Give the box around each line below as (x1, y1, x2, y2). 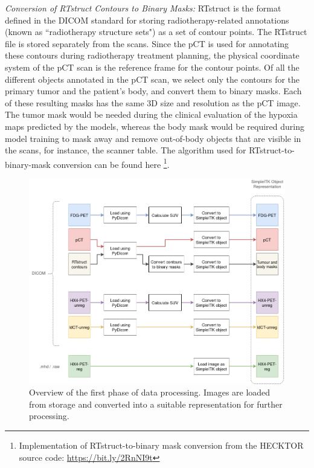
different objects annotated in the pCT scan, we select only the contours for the (5, 72, 300, 85)
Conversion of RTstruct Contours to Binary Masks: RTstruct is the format (5, 2, 281, 14)
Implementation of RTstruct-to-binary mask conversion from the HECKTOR (19, 439, 304, 452)
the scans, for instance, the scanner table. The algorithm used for (5, 144, 246, 156)
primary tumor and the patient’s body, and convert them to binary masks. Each (5, 85, 302, 97)
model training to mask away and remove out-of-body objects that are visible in (5, 132, 301, 144)
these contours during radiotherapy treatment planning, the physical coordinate (5, 49, 300, 62)
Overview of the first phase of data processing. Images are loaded (29, 386, 271, 399)
